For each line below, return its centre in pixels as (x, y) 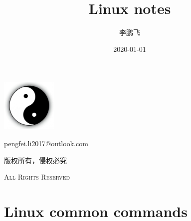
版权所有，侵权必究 (35, 160)
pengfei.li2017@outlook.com (46, 143)
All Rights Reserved (37, 177)
